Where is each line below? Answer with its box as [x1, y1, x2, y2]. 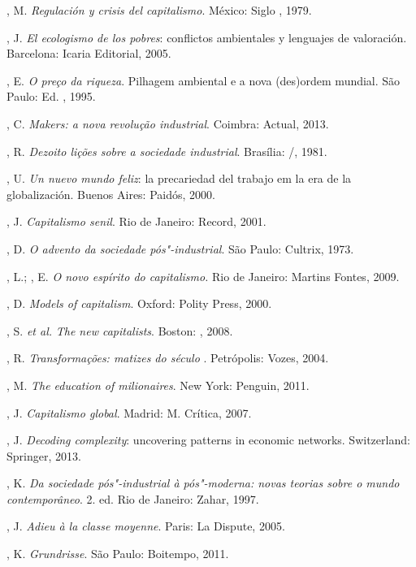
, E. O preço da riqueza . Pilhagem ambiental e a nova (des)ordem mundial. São [6, 71, 401, 89]
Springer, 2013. [6, 447, 81, 464]
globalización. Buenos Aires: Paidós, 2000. [6, 185, 215, 202]
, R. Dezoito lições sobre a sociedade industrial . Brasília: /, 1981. [6, 142, 327, 159]
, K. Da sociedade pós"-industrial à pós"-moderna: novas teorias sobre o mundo [6, 474, 400, 491]
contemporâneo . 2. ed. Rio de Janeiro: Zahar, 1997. [6, 490, 259, 507]
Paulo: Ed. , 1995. [6, 88, 96, 105]
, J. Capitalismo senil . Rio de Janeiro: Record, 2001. [6, 213, 266, 230]
